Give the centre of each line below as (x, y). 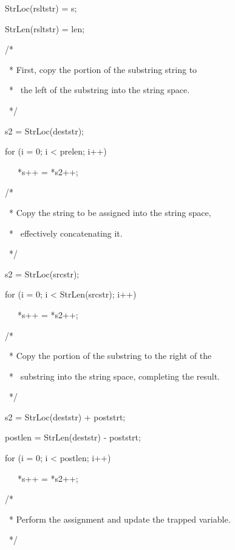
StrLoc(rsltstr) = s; (41, 8)
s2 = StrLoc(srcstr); (42, 273)
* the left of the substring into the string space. (99, 90)
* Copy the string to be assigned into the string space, (110, 212)
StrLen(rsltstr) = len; (45, 28)
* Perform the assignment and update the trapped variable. (120, 519)
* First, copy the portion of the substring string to (103, 69)
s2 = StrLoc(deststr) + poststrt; (65, 416)
